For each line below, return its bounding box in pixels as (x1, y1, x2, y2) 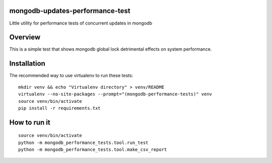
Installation (9, 59, 45, 68)
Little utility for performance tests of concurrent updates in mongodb (9, 20, 152, 26)
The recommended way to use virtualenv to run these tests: (9, 73, 133, 79)
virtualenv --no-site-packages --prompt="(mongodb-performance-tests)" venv (18, 91, 213, 97)
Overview (9, 33, 41, 42)
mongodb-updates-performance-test (9, 7, 130, 15)
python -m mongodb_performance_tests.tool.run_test (18, 139, 149, 145)
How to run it (9, 118, 50, 126)
